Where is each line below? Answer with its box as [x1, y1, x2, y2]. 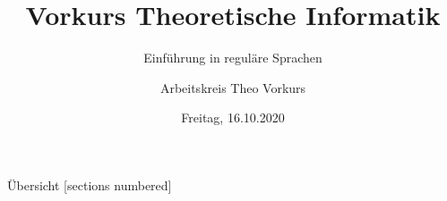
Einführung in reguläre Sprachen [143, 48, 322, 67]
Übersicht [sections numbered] [7, 175, 172, 194]
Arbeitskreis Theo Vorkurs [159, 78, 306, 96]
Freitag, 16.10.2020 [181, 108, 285, 127]
